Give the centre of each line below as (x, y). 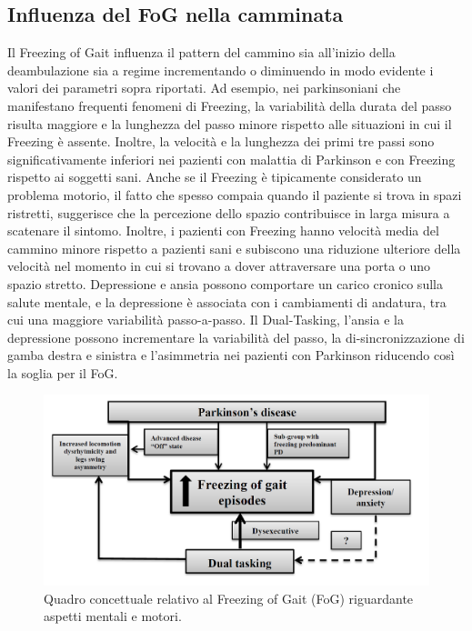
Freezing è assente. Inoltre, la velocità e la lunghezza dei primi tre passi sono (221, 141)
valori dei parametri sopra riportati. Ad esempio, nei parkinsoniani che (204, 88)
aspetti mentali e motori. (113, 616)
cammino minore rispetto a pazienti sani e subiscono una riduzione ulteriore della (234, 248)
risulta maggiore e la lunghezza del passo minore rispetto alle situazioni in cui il (230, 123)
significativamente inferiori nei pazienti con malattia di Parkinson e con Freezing (231, 159)
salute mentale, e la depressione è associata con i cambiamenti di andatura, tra (227, 301)
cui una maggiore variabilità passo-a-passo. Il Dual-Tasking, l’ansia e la (206, 320)
